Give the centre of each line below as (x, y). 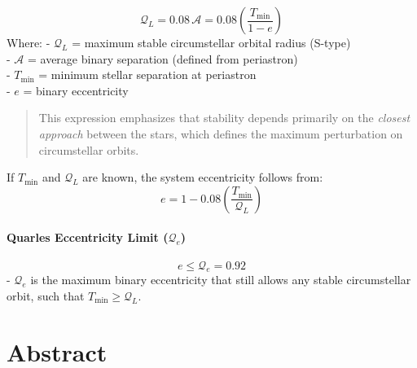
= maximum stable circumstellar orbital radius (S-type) (211, 42)
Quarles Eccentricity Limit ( (88, 237)
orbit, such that (46, 295)
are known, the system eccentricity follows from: (203, 177)
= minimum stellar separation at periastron (147, 74)
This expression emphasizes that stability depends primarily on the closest (224, 118)
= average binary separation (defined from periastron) (162, 58)
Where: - (29, 42)
